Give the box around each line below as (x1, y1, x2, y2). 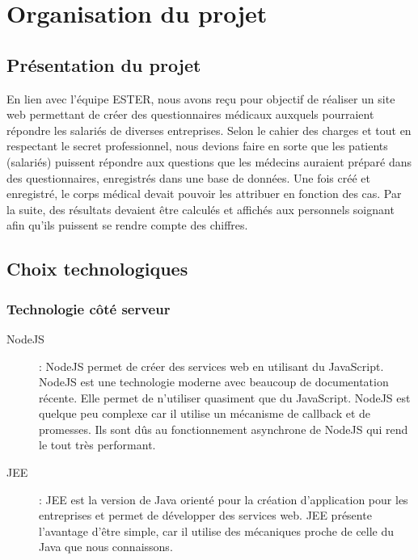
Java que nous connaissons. (39, 538, 173, 555)
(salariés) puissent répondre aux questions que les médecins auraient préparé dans (6, 153, 412, 170)
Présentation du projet (6, 52, 201, 77)
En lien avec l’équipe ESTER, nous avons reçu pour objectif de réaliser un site (6, 90, 395, 107)
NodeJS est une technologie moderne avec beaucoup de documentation (39, 373, 389, 390)
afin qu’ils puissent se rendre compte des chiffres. (6, 217, 248, 234)
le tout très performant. (39, 436, 156, 453)
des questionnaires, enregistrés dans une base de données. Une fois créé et (6, 169, 370, 186)
